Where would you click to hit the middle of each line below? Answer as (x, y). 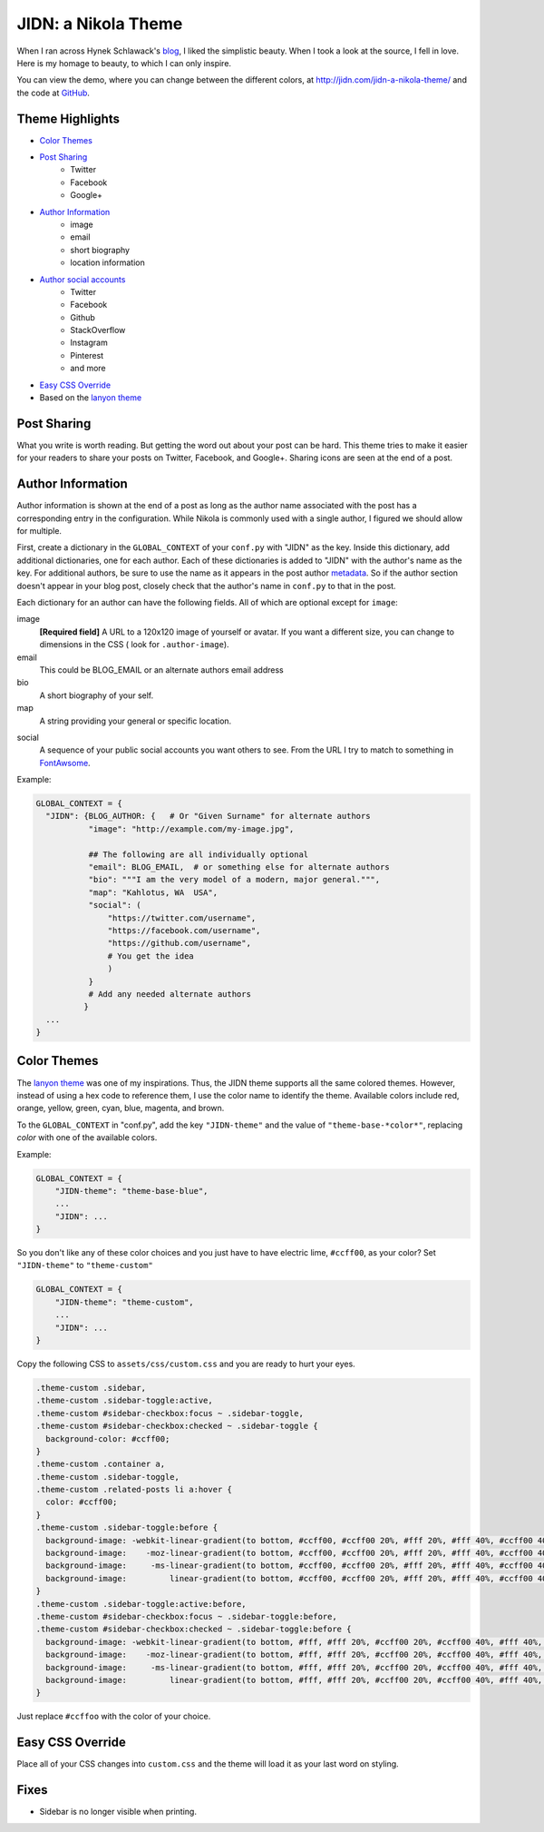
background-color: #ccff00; (108, 1438)
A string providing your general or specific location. (136, 721)
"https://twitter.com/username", (182, 918)
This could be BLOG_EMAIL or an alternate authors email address (162, 670)
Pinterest (87, 355)
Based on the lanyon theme (91, 398)
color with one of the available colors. (87, 1138)
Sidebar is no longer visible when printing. (118, 1812)
